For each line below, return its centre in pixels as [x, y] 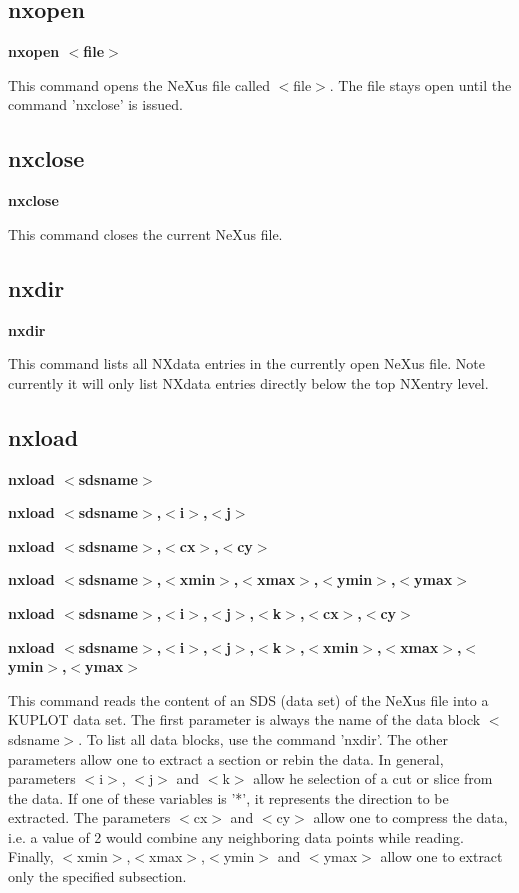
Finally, [31, 856]
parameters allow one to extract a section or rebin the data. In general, [226, 758]
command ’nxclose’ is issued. [95, 104]
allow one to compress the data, [410, 817]
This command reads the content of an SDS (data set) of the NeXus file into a [248, 699]
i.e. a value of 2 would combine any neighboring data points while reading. [236, 836]
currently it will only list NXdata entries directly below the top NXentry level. [248, 382]
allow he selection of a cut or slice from [373, 778]
